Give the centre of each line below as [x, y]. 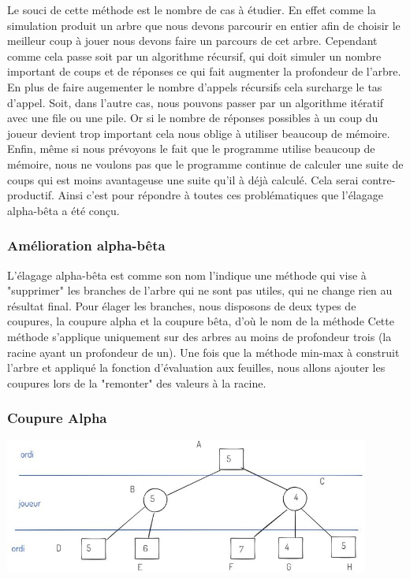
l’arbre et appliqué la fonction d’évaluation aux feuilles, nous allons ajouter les [196, 367]
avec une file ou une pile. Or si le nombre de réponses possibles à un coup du [193, 118]
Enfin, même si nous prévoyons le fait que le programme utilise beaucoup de [191, 148]
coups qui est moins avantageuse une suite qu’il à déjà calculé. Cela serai [183, 179]
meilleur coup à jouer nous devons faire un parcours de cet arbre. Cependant [192, 41]
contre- [379, 179]
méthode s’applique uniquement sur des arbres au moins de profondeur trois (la [199, 336]
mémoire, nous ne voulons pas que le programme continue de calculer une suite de [205, 163]
